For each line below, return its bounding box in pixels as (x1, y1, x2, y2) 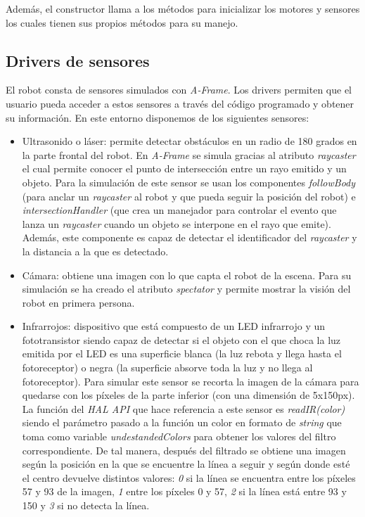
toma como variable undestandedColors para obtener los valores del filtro (22, 429, 336, 444)
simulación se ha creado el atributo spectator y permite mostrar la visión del (22, 281, 351, 296)
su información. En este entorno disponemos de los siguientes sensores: (6, 110, 309, 125)
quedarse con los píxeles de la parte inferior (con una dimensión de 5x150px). (22, 388, 355, 402)
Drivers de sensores (6, 49, 150, 71)
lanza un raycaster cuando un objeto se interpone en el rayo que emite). (22, 216, 331, 231)
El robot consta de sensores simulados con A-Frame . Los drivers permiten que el (6, 82, 352, 97)
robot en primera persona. (22, 295, 135, 309)
